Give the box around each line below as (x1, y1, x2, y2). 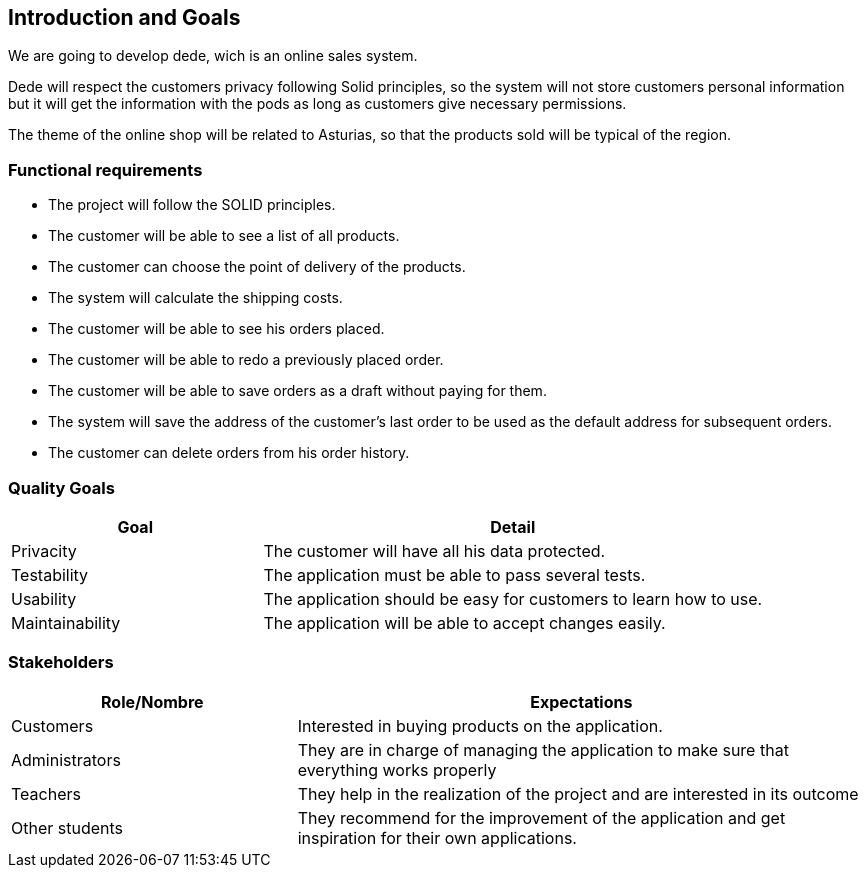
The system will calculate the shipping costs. (48, 289, 343, 307)
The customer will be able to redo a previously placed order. (48, 351, 444, 369)
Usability (11, 588, 77, 609)
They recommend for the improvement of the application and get (297, 807, 786, 828)
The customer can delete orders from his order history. (48, 444, 410, 462)
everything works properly (297, 759, 497, 780)
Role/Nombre (101, 691, 204, 712)
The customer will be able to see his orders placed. (48, 320, 385, 338)
